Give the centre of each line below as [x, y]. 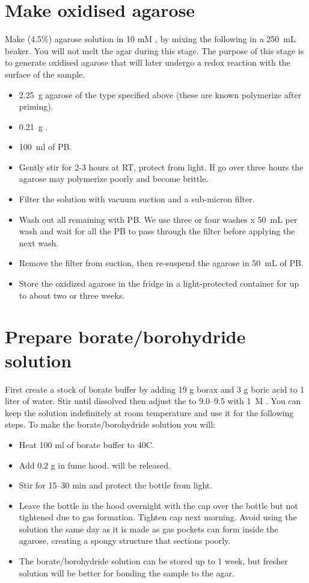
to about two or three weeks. [72, 295]
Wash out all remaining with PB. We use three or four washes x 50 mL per [158, 219]
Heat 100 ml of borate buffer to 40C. [87, 444]
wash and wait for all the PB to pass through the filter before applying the [157, 231]
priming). [36, 106]
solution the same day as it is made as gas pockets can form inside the [148, 528]
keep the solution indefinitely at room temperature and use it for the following [149, 412]
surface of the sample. [45, 74]
